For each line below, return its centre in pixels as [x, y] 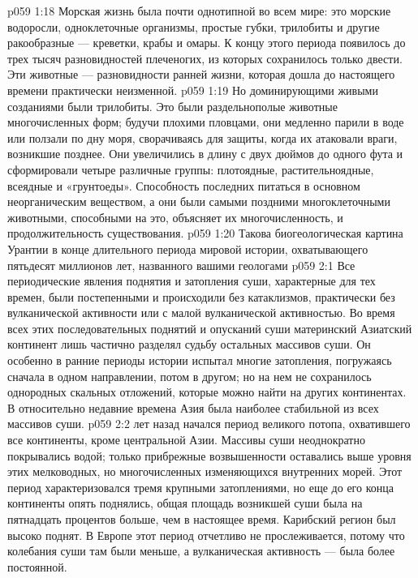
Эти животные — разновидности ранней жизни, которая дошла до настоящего [201, 74]
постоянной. [37, 566]
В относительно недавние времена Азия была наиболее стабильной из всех [193, 407]
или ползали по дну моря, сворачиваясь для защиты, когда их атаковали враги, [203, 137]
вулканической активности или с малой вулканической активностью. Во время [201, 313]
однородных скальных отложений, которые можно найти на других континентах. [207, 392]
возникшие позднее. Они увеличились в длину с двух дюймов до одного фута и [205, 154]
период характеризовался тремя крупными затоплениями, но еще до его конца [200, 487]
